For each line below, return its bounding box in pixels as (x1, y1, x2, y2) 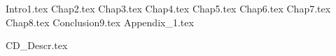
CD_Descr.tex (6, 38, 68, 53)
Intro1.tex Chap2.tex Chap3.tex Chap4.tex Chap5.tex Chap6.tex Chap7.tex (6, 1, 331, 15)
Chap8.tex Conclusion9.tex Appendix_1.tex (6, 15, 194, 29)
